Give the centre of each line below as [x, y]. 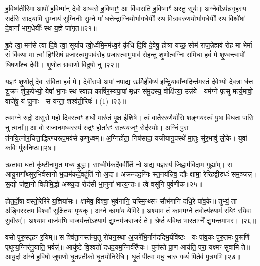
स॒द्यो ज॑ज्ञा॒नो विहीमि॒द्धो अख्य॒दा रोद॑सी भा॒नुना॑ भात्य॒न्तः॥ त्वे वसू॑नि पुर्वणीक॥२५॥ [104, 183]
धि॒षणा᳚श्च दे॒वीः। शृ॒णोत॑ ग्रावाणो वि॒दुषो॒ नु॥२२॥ [62, 64]
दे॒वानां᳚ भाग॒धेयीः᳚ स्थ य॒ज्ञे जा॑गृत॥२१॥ [51, 28]
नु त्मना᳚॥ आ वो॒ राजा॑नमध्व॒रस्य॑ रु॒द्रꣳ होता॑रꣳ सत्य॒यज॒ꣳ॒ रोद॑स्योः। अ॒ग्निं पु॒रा [97, 127]
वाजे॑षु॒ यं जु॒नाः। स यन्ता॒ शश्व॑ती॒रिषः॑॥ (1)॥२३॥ [66, 101]
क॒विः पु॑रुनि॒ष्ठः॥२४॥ [31, 147]
